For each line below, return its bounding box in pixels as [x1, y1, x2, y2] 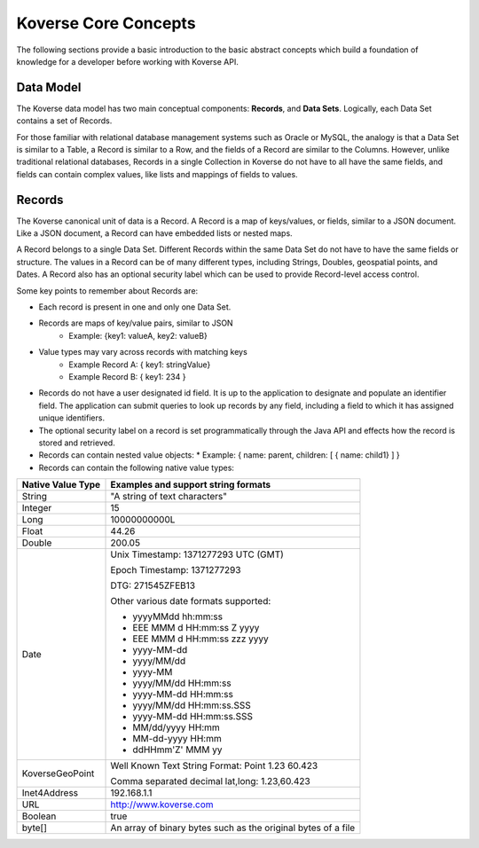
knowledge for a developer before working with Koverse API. [16, 56, 239, 67]
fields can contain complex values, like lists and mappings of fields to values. [16, 169, 298, 179]
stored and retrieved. [38, 437, 115, 448]
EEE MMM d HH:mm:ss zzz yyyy [132, 632, 270, 645]
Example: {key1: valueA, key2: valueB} [68, 330, 208, 341]
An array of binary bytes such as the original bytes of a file [110, 821, 355, 834]
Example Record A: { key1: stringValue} [68, 359, 211, 370]
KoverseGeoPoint [21, 767, 95, 780]
